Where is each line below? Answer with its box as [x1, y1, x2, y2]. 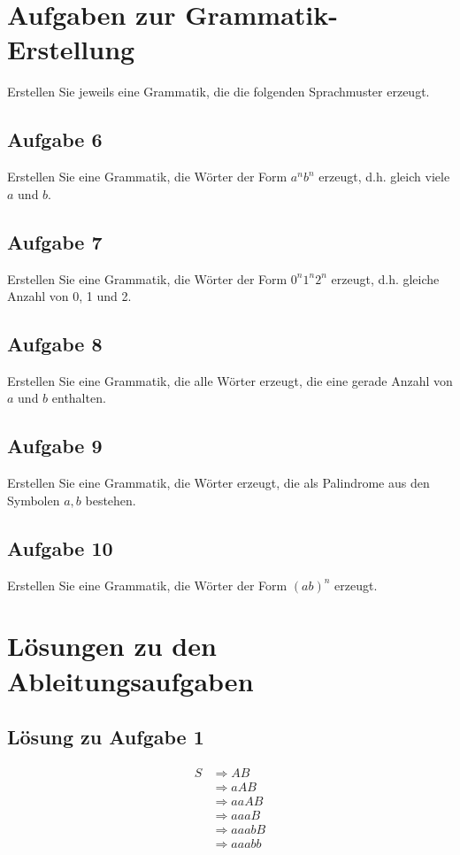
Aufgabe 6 [7, 126, 103, 153]
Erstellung [7, 31, 135, 67]
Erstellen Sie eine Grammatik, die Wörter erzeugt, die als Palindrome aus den [7, 474, 430, 492]
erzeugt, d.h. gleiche [331, 269, 440, 288]
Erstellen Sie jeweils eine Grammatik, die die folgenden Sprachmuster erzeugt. [7, 82, 430, 101]
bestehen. [85, 490, 136, 509]
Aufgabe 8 [7, 330, 103, 358]
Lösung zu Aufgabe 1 [7, 723, 204, 751]
